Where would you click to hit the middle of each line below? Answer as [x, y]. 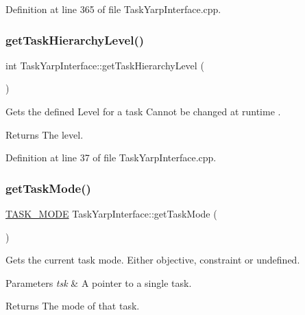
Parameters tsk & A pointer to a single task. [99, 282]
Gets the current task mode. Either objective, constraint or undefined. [153, 260]
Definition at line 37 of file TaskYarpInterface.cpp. [111, 157]
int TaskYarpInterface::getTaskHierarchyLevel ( [105, 65]
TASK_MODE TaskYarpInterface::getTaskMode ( [111, 213]
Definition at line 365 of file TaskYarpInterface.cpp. [113, 9]
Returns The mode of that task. [73, 306]
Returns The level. [45, 134]
